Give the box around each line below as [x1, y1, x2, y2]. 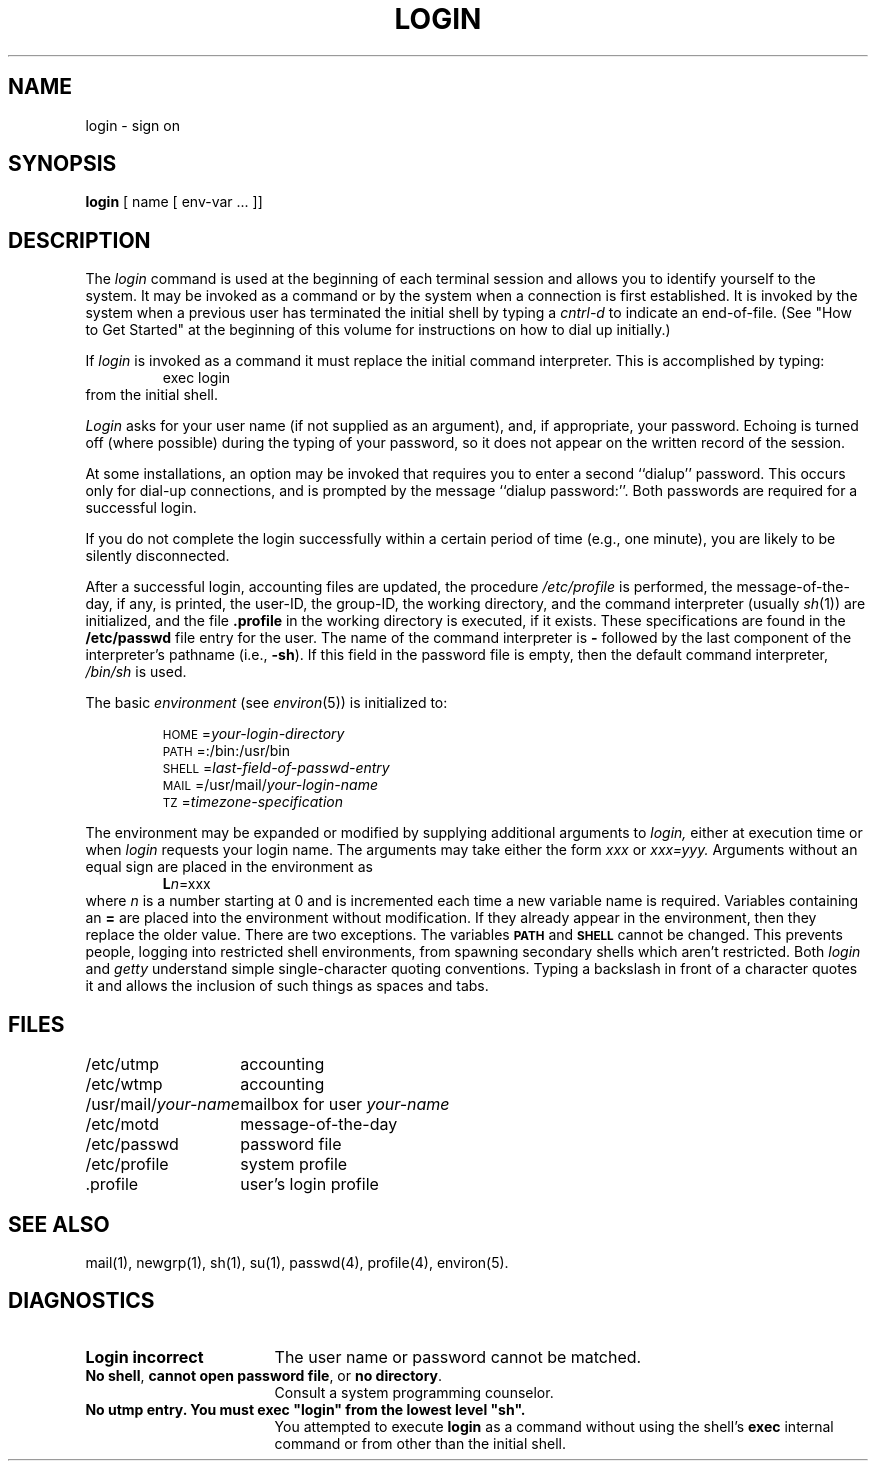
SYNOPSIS [8, 151, 117, 177]
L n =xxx [162, 875, 211, 893]
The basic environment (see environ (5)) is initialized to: [85, 694, 448, 712]
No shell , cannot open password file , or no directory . [85, 1366, 443, 1384]
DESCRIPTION [8, 227, 151, 253]
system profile [240, 1154, 348, 1175]
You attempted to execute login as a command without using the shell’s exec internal [274, 1417, 834, 1435]
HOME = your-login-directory [162, 725, 345, 743]
